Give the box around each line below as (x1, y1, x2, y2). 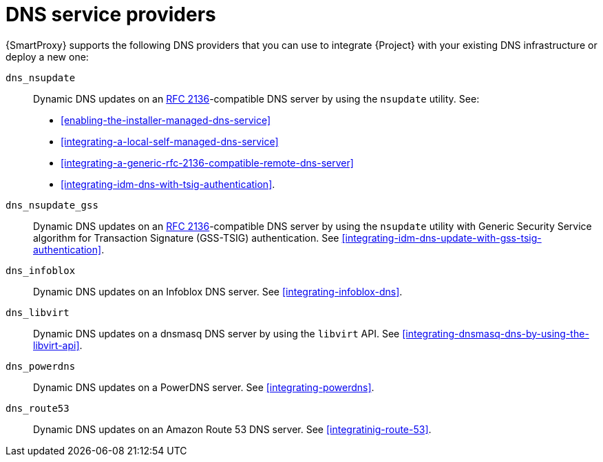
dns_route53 (6, 402, 70, 414)
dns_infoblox (6, 264, 76, 276)
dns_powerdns (6, 360, 76, 372)
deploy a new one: (6, 50, 89, 63)
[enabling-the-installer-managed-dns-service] (61, 114, 271, 126)
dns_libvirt (6, 306, 70, 318)
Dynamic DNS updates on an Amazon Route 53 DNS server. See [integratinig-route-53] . (33, 423, 432, 435)
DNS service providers (6, 3, 216, 26)
